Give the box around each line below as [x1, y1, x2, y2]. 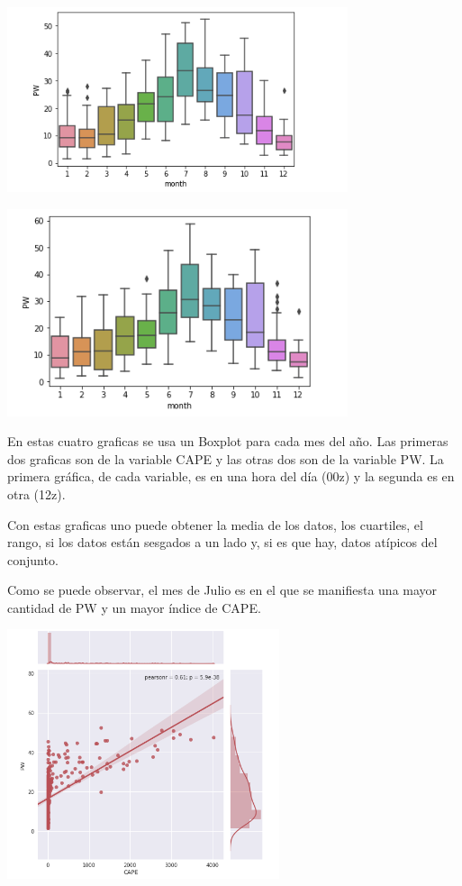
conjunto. [7, 550, 59, 569]
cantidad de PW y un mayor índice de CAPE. [7, 598, 261, 617]
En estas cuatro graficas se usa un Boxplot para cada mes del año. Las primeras [7, 432, 448, 451]
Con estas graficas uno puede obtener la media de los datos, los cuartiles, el [7, 515, 423, 534]
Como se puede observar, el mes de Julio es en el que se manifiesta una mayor [7, 580, 438, 599]
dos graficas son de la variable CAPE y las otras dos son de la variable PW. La [7, 449, 444, 468]
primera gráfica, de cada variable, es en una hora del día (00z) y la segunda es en [7, 467, 455, 486]
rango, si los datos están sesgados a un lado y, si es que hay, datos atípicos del [7, 533, 438, 552]
